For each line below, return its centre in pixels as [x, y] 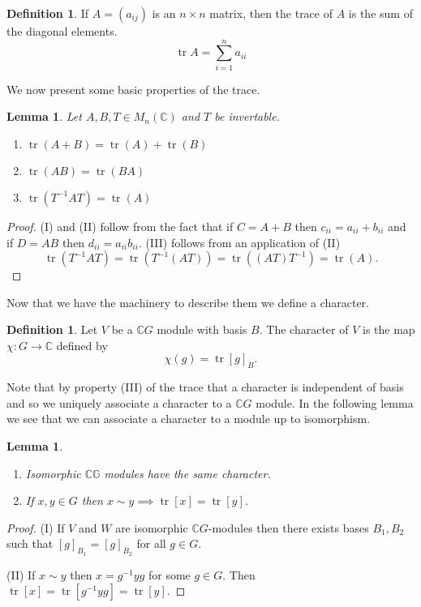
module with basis [202, 329]
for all [151, 543]
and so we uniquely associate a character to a [119, 402]
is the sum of [380, 13]
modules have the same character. [187, 473]
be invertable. [247, 116]
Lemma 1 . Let [44, 116]
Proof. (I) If [36, 527]
